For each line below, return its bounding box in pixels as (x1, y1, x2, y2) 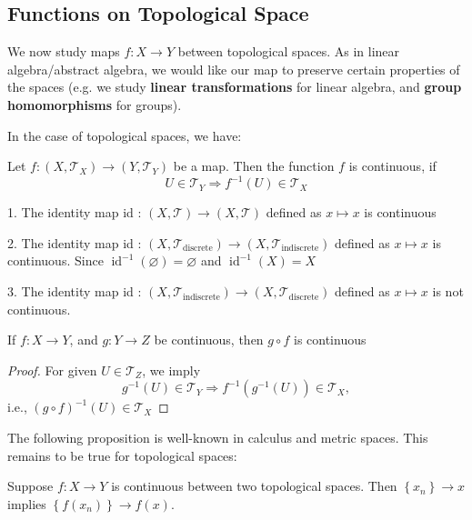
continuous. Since (7, 251, 104, 270)
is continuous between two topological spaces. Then (111, 476, 397, 495)
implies (7, 494, 46, 513)
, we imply (142, 360, 201, 379)
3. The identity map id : (7, 282, 142, 301)
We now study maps (7, 42, 120, 61)
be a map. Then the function (173, 156, 335, 175)
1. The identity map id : (7, 203, 142, 222)
